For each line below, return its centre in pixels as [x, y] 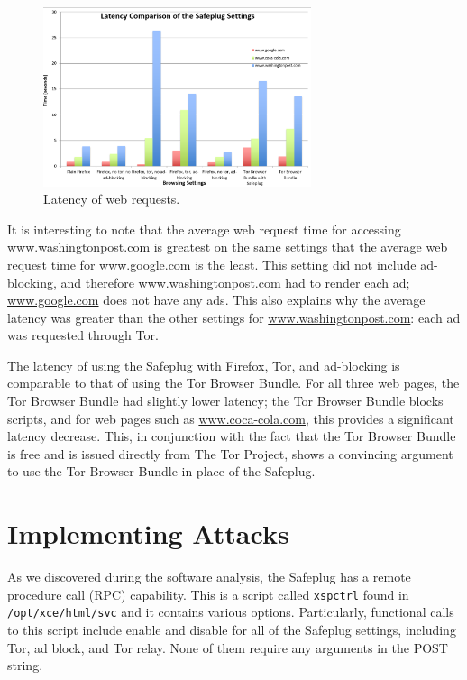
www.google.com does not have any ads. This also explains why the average [216, 300]
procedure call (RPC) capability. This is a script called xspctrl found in [208, 594]
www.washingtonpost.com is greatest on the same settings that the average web [228, 247]
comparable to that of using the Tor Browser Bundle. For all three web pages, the [233, 383]
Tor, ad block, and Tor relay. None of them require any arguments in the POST [228, 647]
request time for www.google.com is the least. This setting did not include [212, 264]
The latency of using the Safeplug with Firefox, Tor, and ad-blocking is [204, 365]
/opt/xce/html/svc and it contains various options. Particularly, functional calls [231, 612]
